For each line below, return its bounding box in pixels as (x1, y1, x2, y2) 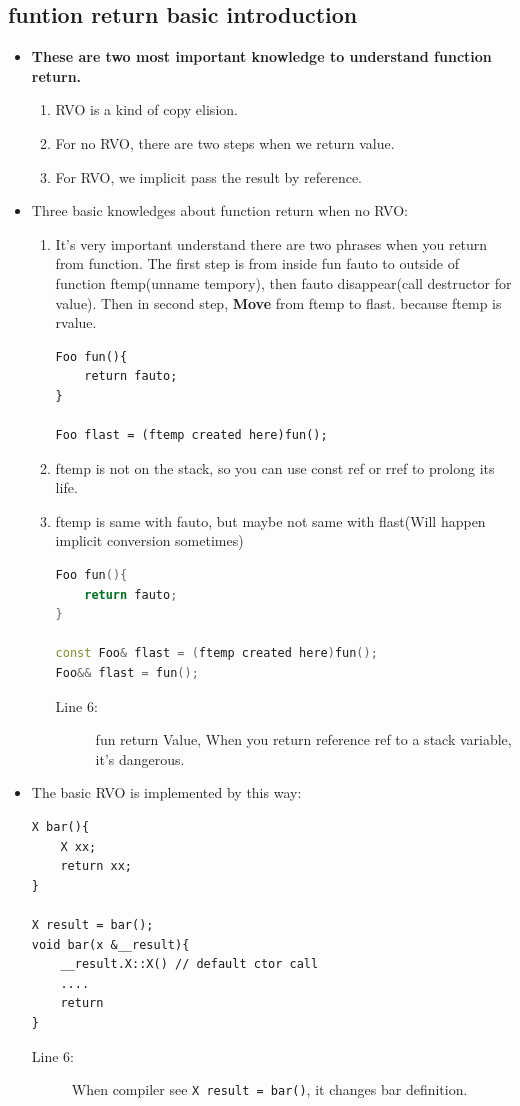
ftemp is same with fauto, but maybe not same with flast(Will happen (55, 510, 486, 531)
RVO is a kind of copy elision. (55, 99, 238, 120)
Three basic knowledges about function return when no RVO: (31, 200, 408, 221)
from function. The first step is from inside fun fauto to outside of (55, 253, 460, 274)
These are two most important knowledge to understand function (31, 46, 492, 67)
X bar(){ (31, 820, 90, 835)
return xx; (60, 859, 133, 874)
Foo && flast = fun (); (55, 666, 199, 681)
